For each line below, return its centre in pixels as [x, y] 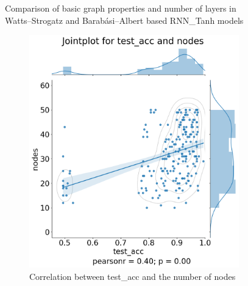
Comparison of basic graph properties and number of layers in [121, 8]
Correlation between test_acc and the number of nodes [133, 276]
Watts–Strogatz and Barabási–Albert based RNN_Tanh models [124, 20]
